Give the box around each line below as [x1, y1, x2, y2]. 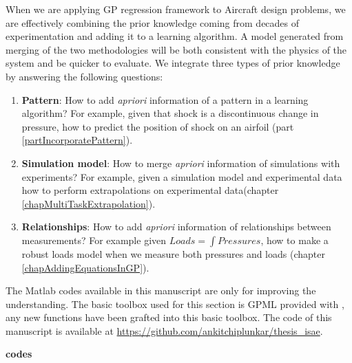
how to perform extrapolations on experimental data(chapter [21, 183, 279, 197]
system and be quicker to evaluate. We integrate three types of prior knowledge [6, 56, 340, 70]
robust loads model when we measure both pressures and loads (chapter [21, 246, 325, 261]
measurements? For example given [21, 232, 167, 247]
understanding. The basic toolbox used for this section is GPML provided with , [6, 296, 344, 311]
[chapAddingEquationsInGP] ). [21, 260, 149, 274]
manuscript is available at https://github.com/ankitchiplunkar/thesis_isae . [6, 323, 323, 338]
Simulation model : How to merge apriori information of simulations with [21, 155, 340, 170]
